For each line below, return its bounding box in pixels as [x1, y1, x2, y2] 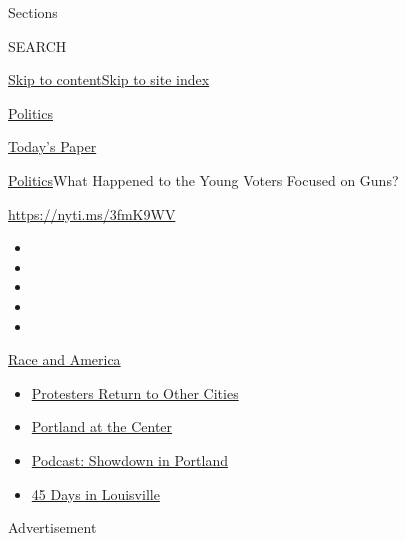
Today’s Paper [8, 136, 97, 157]
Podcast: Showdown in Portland [31, 449, 228, 470]
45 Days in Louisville [31, 483, 160, 504]
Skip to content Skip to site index [8, 69, 210, 90]
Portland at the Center [31, 416, 173, 437]
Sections [8, 2, 58, 22]
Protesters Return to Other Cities [31, 382, 239, 403]
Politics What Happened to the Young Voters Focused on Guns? [8, 169, 399, 190]
